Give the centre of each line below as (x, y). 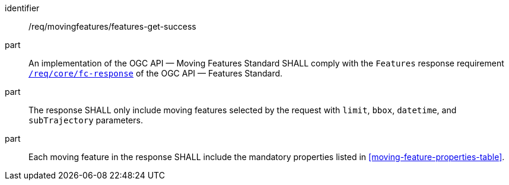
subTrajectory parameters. (86, 120)
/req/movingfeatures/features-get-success (112, 26)
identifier (22, 8)
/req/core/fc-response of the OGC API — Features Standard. (156, 73)
